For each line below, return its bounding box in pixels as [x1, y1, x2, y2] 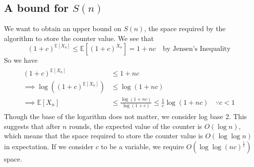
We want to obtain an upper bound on [4, 23, 122, 34]
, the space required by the [144, 23, 226, 34]
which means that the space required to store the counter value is [4, 130, 203, 141]
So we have [4, 55, 38, 65]
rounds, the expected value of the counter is [69, 121, 202, 131]
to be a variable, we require [101, 141, 184, 151]
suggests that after [4, 121, 61, 131]
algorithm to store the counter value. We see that [4, 33, 154, 43]
